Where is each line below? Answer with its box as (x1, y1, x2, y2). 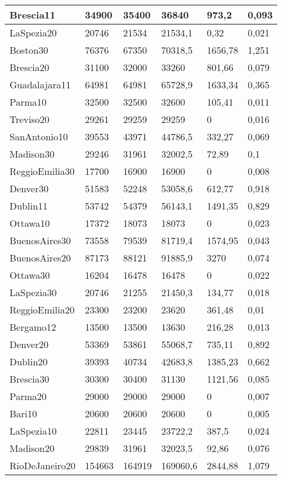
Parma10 (10, 95, 47, 109)
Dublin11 (10, 199, 48, 213)
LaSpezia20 (10, 26, 57, 39)
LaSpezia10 (10, 424, 57, 438)
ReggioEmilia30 (10, 164, 75, 178)
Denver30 (10, 181, 49, 195)
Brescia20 (10, 60, 49, 74)
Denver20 (10, 337, 49, 351)
